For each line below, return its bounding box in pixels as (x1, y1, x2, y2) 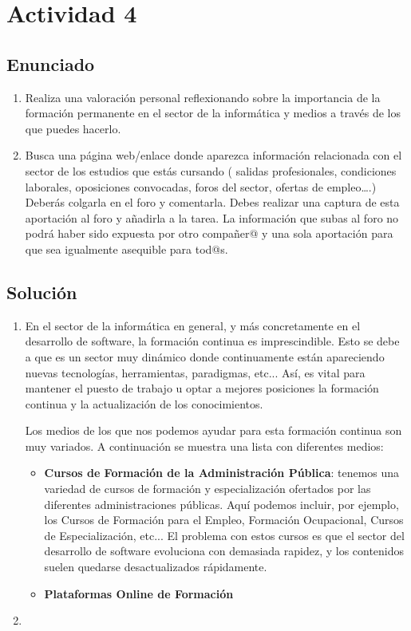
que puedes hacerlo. (25, 120, 121, 136)
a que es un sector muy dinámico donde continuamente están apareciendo (25, 348, 385, 365)
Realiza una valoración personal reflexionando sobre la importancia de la (25, 89, 381, 105)
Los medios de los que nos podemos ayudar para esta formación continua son (25, 422, 402, 439)
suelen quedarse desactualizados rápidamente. (44, 558, 267, 575)
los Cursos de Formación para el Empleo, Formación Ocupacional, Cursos (44, 511, 404, 528)
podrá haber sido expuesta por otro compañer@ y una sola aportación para (25, 225, 393, 242)
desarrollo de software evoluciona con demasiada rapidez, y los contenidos (44, 542, 405, 559)
